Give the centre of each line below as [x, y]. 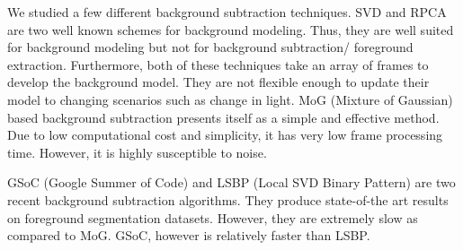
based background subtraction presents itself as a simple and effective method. [223, 117]
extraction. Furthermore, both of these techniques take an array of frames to [218, 64]
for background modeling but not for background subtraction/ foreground [210, 47]
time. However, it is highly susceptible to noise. [137, 152]
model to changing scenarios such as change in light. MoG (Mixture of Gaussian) [230, 99]
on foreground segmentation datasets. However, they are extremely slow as [213, 217]
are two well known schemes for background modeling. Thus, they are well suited [231, 29]
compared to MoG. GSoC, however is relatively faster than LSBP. [189, 235]
